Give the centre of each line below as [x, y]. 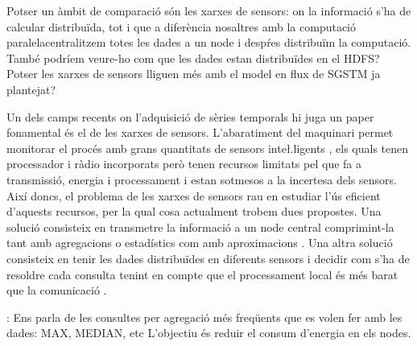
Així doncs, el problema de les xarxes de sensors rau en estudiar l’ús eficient [194, 195]
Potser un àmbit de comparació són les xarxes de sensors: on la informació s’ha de [209, 10]
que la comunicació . [57, 290]
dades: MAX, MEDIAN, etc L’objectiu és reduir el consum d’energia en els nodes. [209, 333]
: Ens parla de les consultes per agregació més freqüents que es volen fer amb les [204, 317]
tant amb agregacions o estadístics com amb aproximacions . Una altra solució [200, 243]
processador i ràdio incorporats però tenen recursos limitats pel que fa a [184, 164]
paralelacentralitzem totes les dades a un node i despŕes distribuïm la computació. [209, 42]
